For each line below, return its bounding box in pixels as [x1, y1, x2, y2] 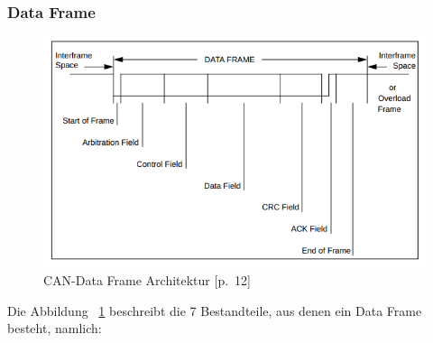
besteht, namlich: [7, 319, 102, 338]
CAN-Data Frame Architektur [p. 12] [43, 271, 251, 290]
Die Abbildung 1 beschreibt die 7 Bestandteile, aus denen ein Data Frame [7, 301, 422, 320]
